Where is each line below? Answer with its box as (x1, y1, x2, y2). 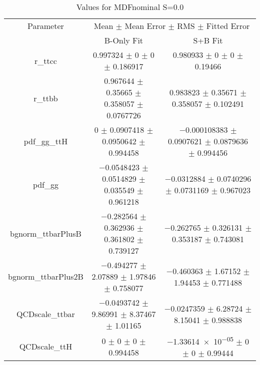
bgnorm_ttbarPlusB (10, 227, 81, 239)
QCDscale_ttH (19, 341, 72, 353)
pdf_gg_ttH (23, 135, 68, 147)
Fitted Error (206, 20, 250, 31)
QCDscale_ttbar (16, 308, 75, 320)
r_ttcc (34, 54, 57, 66)
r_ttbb (33, 92, 58, 104)
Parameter (27, 20, 64, 31)
